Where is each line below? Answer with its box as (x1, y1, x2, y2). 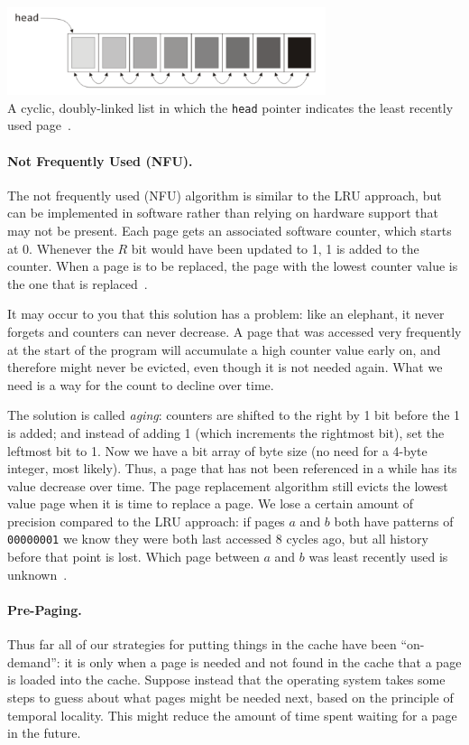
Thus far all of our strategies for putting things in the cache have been (7, 635, 397, 654)
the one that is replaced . (7, 274, 148, 293)
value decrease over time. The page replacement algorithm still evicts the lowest (7, 476, 448, 495)
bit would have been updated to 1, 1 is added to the (131, 238, 419, 257)
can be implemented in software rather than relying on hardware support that (7, 203, 439, 222)
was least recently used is (308, 547, 448, 566)
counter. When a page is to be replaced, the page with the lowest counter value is (7, 256, 458, 275)
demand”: (7, 652, 60, 671)
